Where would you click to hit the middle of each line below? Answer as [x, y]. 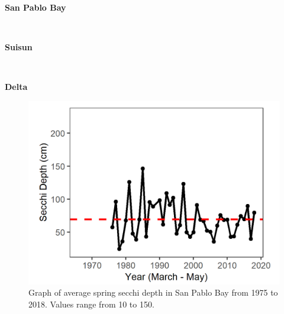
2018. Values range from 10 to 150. [91, 304]
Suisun [19, 47]
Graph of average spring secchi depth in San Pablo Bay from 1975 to [153, 292]
